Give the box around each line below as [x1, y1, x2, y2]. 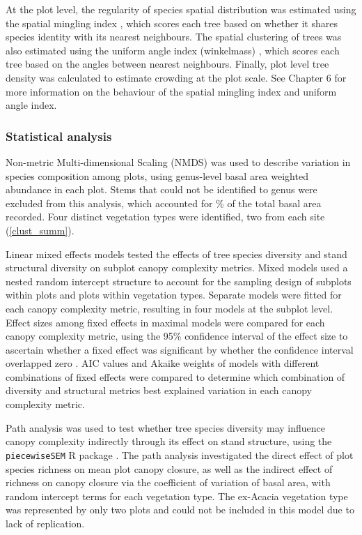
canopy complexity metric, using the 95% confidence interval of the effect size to [6, 329, 348, 343]
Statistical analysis [6, 127, 112, 144]
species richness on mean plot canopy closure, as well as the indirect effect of [6, 461, 333, 476]
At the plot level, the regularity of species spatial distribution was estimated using [6, 2, 356, 16]
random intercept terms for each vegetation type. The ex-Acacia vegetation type [6, 488, 348, 503]
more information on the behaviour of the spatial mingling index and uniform [6, 84, 337, 98]
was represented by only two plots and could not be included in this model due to [6, 502, 354, 517]
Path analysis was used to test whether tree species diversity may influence [6, 420, 325, 435]
